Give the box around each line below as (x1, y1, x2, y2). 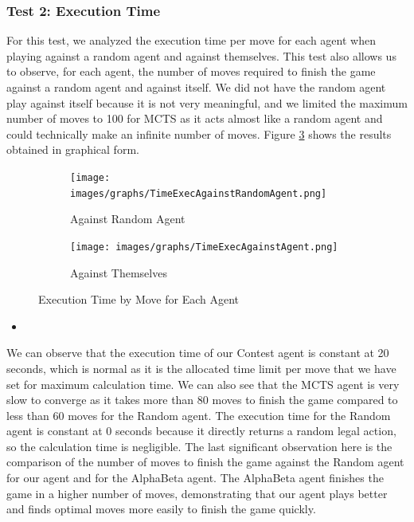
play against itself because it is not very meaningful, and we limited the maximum (6, 94, 408, 111)
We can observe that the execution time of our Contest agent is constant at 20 (6, 344, 389, 361)
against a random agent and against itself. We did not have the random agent (6, 79, 386, 95)
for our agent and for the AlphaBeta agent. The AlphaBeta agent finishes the (6, 469, 384, 486)
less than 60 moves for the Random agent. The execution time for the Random (6, 406, 391, 423)
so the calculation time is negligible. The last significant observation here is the (6, 438, 393, 454)
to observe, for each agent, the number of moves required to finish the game (6, 63, 376, 80)
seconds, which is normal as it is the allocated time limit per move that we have (6, 359, 396, 376)
